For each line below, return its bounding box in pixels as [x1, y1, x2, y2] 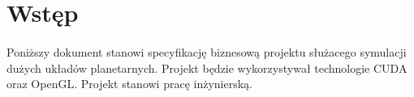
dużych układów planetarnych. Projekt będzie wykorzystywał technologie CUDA [6, 59, 408, 76]
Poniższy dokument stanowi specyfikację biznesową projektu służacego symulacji [6, 43, 407, 60]
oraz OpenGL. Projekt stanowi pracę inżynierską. [6, 75, 252, 92]
